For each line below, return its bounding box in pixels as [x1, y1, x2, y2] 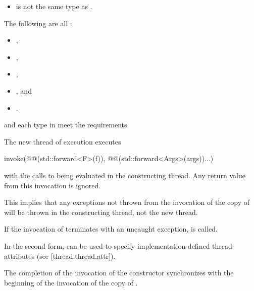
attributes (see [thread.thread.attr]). [4, 250, 116, 261]
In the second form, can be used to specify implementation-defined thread [4, 240, 232, 251]
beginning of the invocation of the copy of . [4, 277, 138, 287]
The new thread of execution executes [4, 136, 121, 147]
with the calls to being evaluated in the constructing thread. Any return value [4, 170, 245, 180]
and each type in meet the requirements [4, 119, 127, 130]
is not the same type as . [16, 1, 92, 11]
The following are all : [4, 18, 72, 28]
